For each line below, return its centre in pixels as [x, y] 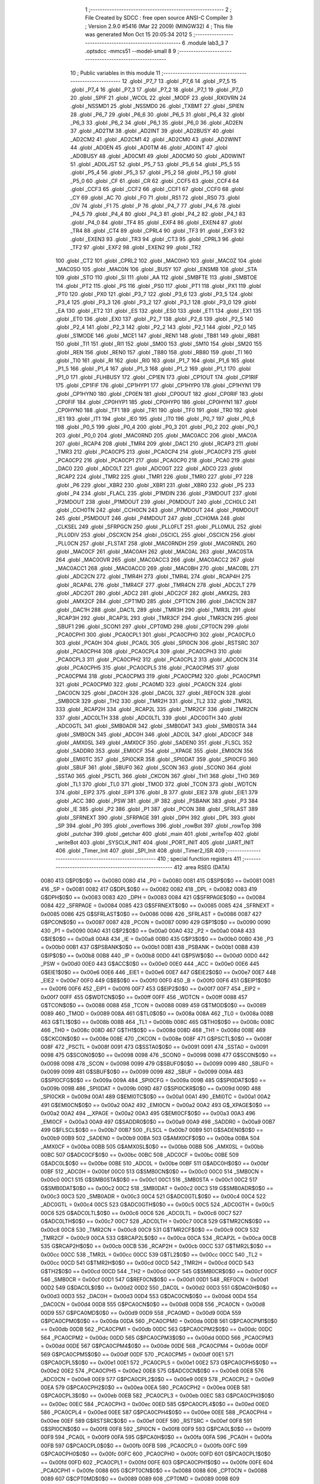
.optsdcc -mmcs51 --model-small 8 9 [131, 51]
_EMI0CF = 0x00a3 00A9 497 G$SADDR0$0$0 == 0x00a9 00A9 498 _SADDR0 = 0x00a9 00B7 [158, 1121]
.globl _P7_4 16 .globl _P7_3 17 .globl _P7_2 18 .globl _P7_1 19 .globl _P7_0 [157, 90]
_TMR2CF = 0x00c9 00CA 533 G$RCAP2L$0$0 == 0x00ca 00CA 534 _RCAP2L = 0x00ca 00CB [159, 1238]
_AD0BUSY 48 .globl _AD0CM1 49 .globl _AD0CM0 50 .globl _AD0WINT [158, 156]
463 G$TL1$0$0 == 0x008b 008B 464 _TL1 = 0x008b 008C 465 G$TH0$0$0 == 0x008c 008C [158, 1022]
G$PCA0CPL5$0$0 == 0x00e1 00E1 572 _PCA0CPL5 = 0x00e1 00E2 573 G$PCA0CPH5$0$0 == [159, 1362]
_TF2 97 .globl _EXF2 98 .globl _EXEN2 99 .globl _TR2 [136, 247]
